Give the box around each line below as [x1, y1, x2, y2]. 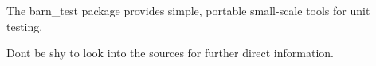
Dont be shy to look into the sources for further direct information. [6, 45, 334, 61]
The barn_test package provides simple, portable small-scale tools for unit [6, 2, 370, 18]
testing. [6, 17, 43, 34]
